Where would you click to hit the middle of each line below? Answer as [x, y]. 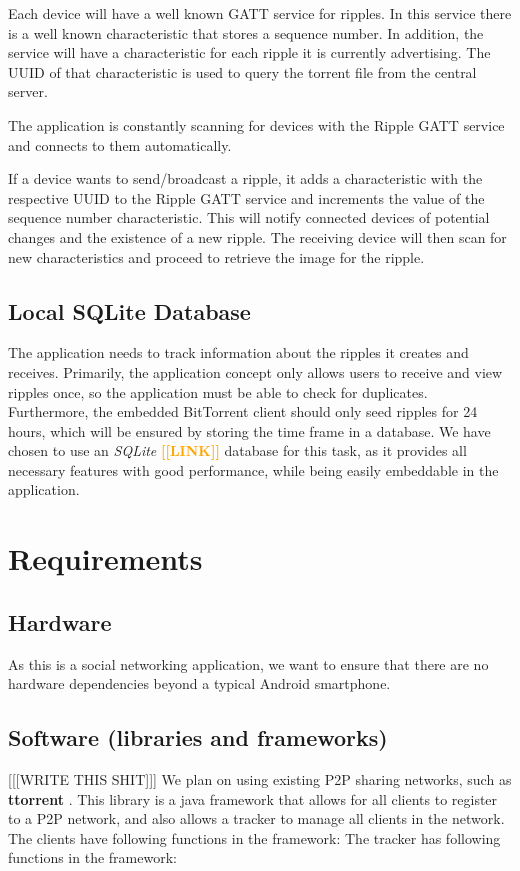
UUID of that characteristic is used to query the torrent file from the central [242, 71]
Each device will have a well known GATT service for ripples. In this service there [260, 13]
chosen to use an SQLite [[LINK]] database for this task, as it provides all [237, 450]
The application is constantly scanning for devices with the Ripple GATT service [256, 124]
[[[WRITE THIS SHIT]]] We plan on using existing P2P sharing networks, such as [260, 779]
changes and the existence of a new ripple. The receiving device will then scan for [257, 236]
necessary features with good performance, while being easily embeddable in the [253, 469]
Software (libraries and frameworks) [198, 737]
